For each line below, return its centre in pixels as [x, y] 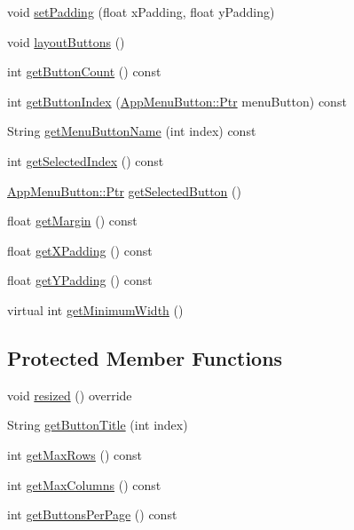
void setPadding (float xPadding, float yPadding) [141, 12]
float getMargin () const [72, 221]
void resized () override [70, 395]
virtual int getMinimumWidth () [95, 309]
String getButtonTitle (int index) [98, 425]
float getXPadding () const [80, 250]
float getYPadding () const [80, 280]
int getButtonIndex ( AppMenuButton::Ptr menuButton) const [177, 101]
